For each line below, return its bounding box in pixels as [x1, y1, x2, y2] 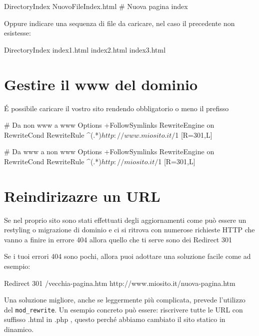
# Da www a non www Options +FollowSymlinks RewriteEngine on [4, 146, 214, 157]
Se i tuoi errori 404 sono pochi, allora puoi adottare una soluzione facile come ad [4, 251, 251, 261]
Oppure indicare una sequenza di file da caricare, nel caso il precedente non [4, 18, 235, 28]
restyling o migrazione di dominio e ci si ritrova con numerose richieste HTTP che [4, 224, 255, 235]
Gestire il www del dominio [4, 74, 198, 94]
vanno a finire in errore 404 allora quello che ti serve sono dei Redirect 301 [4, 234, 232, 244]
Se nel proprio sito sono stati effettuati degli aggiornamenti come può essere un [4, 214, 246, 225]
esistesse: [4, 28, 31, 38]
